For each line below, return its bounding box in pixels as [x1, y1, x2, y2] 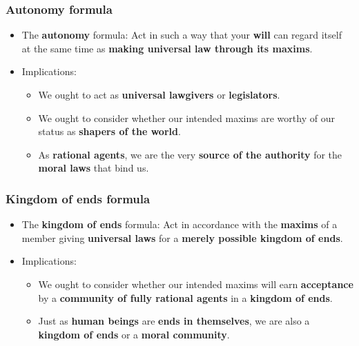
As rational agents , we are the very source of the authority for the [38, 147, 342, 161]
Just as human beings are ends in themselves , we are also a [38, 314, 310, 328]
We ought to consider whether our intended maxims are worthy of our [38, 110, 335, 125]
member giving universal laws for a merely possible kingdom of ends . [21, 230, 343, 245]
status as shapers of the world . [38, 124, 181, 139]
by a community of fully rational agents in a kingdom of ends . [38, 290, 333, 305]
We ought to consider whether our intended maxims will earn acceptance [38, 276, 353, 291]
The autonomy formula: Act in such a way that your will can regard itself [21, 28, 342, 42]
